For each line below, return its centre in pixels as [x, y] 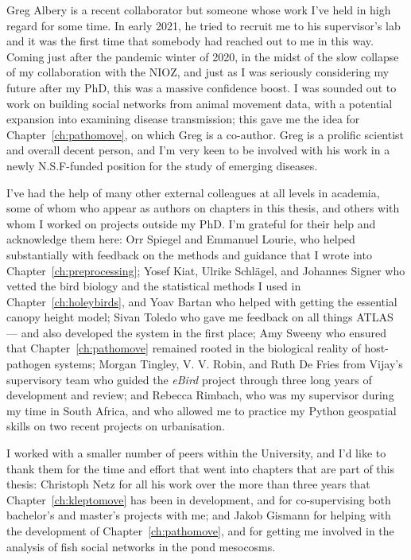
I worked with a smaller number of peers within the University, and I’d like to [196, 453]
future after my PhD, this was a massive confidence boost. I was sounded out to [202, 87]
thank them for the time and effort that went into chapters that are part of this [201, 468]
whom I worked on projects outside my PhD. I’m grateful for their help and [191, 223]
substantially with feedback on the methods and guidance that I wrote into [189, 254]
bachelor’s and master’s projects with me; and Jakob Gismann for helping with [199, 515]
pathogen [29, 364]
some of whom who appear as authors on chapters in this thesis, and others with [203, 208]
